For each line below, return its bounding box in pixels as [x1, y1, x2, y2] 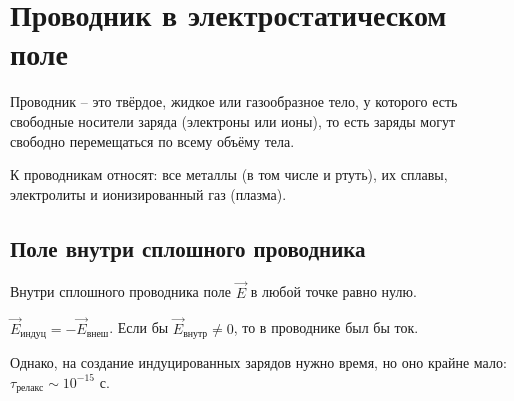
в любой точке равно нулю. [250, 281, 417, 302]
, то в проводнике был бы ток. [233, 317, 419, 338]
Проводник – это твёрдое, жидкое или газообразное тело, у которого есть [10, 91, 458, 112]
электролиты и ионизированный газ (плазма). [10, 183, 287, 204]
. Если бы [109, 317, 169, 338]
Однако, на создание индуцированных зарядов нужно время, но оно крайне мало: [10, 351, 507, 372]
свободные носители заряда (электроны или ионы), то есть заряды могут [10, 110, 456, 131]
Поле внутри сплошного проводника [10, 232, 366, 263]
